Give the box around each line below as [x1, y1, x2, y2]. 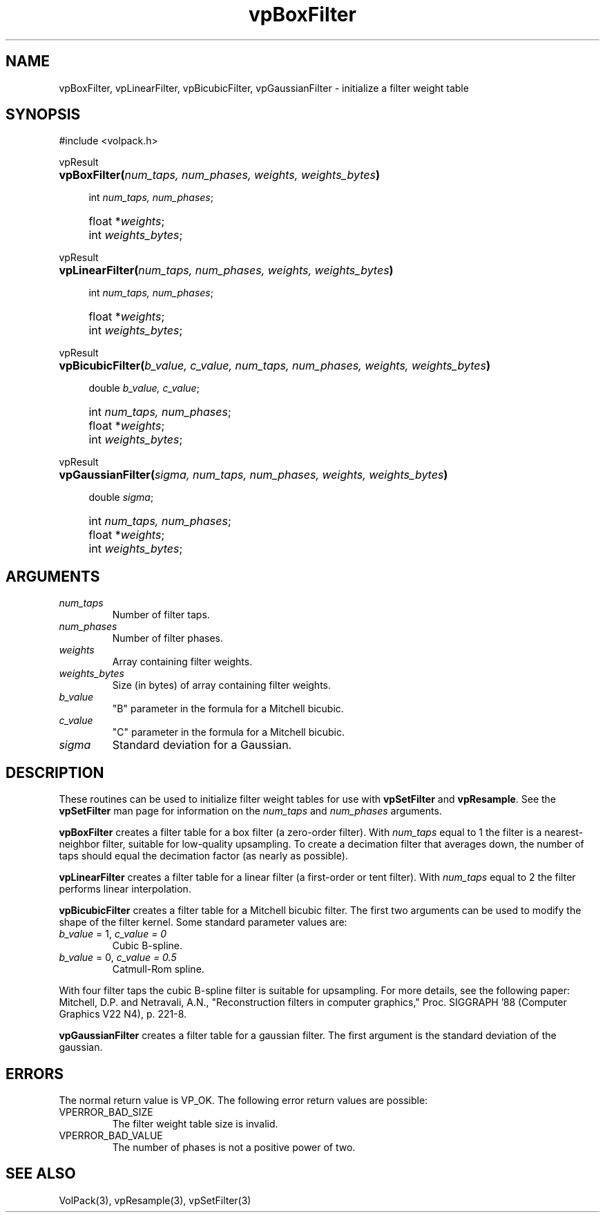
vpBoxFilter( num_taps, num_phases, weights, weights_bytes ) [59, 168, 380, 182]
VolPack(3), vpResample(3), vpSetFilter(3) [59, 1194, 251, 1206]
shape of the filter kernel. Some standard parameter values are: [59, 916, 347, 929]
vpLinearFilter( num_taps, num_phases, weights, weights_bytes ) [59, 263, 394, 278]
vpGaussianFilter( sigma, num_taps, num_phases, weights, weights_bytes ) [59, 468, 448, 482]
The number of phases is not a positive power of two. [112, 1141, 356, 1153]
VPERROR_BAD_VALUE [59, 1129, 163, 1141]
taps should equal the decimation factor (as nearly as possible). [59, 850, 348, 862]
